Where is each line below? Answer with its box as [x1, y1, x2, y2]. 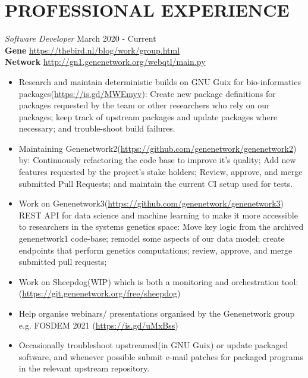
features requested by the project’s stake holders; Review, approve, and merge [18, 165, 303, 178]
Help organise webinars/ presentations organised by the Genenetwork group [18, 307, 295, 319]
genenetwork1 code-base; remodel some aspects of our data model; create [18, 232, 285, 245]
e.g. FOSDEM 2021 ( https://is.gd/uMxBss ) [18, 318, 178, 331]
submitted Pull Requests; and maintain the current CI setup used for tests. [18, 177, 293, 189]
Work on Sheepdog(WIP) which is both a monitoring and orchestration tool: [18, 275, 298, 288]
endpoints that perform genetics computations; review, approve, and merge [18, 243, 293, 256]
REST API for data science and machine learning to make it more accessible [18, 208, 298, 221]
